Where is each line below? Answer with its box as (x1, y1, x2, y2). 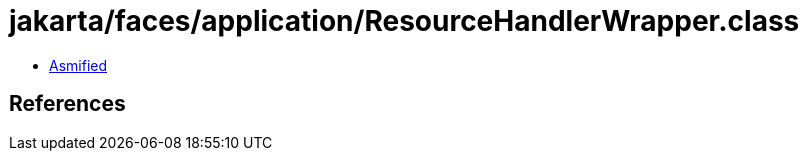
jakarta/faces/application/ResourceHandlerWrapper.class (9, 4, 800, 38)
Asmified (49, 56, 108, 74)
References (9, 91, 126, 117)
